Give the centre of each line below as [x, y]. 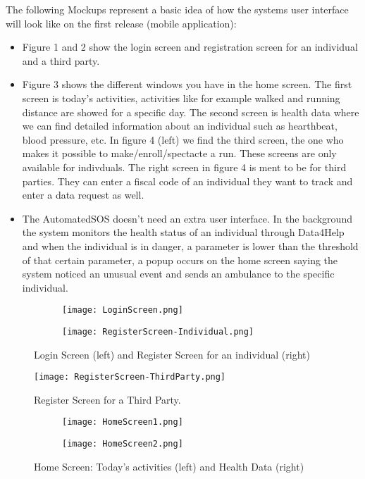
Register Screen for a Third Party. [107, 399]
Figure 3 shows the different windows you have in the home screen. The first [187, 84]
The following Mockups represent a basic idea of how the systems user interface [177, 9]
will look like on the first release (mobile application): [121, 23]
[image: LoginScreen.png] [123, 310]
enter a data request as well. [83, 195]
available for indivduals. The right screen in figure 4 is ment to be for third [184, 167]
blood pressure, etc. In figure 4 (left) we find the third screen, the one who [183, 139]
